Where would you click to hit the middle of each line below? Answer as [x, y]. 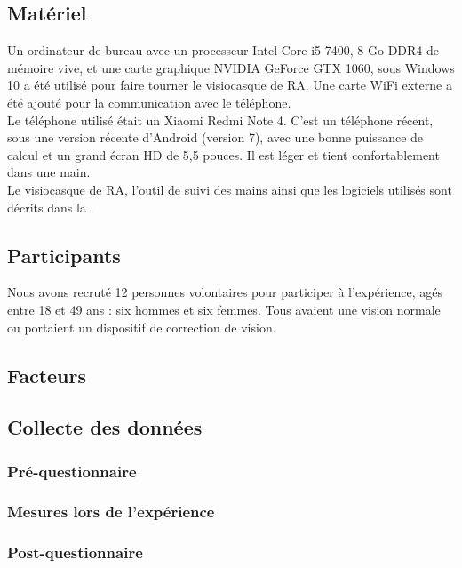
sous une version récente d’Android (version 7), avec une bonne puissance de [215, 137]
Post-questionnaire [75, 552]
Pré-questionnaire [72, 471]
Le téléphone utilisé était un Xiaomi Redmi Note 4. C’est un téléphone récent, [220, 120]
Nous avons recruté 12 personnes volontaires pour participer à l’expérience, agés [225, 292]
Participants [64, 255]
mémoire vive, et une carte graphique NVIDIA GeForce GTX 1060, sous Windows [231, 67]
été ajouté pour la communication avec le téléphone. [149, 102]
